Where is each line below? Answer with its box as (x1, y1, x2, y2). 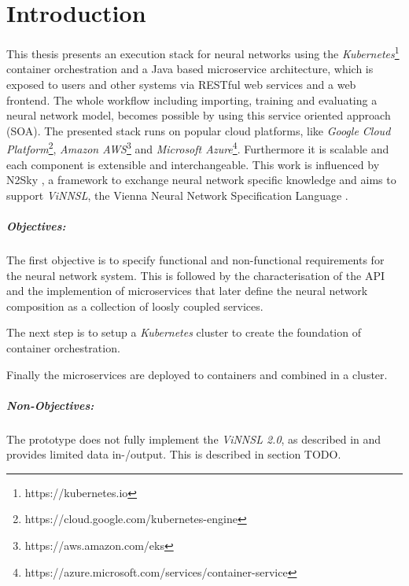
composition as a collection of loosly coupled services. (6, 297, 263, 314)
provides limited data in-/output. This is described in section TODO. (6, 446, 341, 463)
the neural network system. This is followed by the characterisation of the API (6, 267, 385, 283)
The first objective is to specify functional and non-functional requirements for (6, 251, 385, 267)
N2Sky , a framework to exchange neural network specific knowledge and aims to (6, 171, 396, 188)
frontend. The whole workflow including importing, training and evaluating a (6, 91, 378, 108)
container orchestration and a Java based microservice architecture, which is (6, 61, 374, 77)
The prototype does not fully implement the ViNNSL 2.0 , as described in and (6, 430, 381, 447)
